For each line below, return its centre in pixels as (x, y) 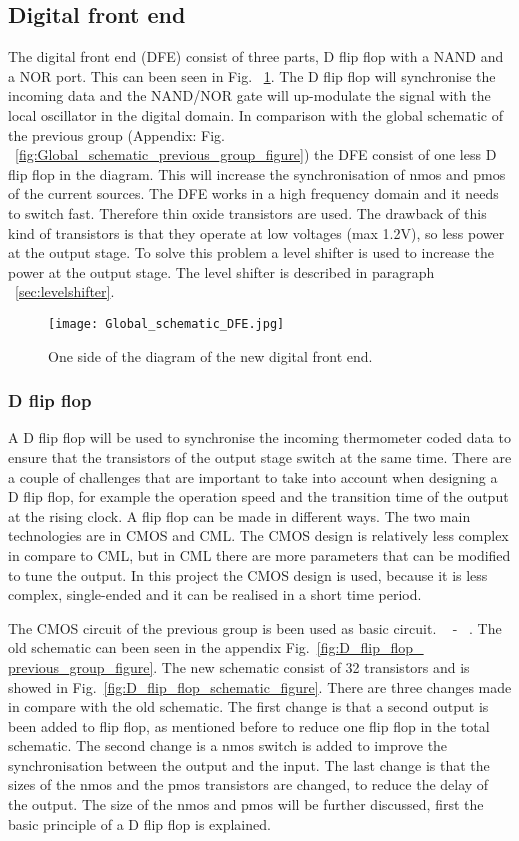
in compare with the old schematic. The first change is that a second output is (248, 706)
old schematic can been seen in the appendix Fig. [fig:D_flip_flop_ (216, 647)
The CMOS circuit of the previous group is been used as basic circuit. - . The (255, 627)
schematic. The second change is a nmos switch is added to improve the (228, 745)
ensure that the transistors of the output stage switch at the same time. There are (260, 456)
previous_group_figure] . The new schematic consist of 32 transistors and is (239, 666)
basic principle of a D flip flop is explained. (139, 823)
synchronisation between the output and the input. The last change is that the (249, 764)
